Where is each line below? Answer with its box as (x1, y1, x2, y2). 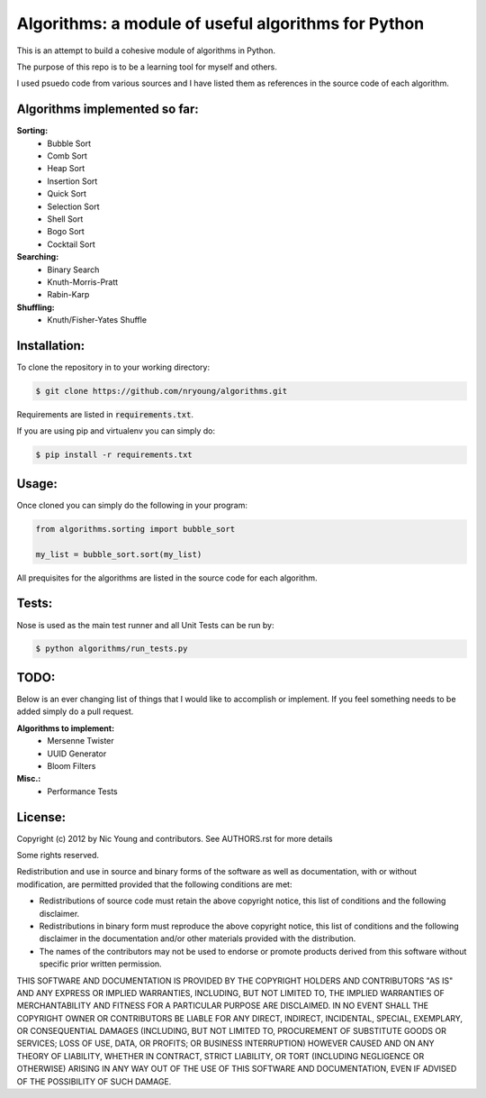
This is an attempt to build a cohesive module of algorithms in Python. (16, 45, 276, 56)
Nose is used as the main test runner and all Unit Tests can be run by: (16, 619, 274, 630)
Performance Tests (47, 785, 118, 797)
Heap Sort (47, 163, 85, 174)
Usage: (16, 476, 58, 491)
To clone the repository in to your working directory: (16, 361, 211, 372)
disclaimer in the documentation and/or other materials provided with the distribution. (39, 933, 356, 944)
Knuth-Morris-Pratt (47, 276, 119, 288)
